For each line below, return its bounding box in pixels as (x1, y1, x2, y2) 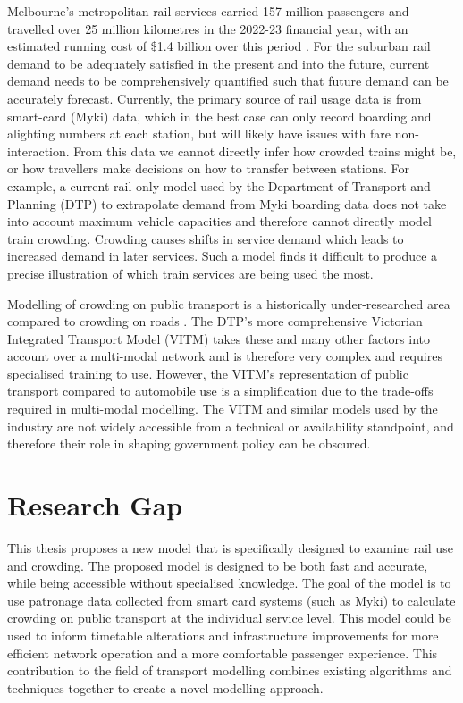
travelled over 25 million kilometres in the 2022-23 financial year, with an (7, 19, 408, 38)
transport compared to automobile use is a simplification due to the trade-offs (7, 381, 434, 400)
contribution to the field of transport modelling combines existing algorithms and (7, 661, 452, 680)
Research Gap (7, 487, 183, 523)
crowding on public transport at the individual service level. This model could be (7, 608, 451, 627)
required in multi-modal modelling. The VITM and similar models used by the (7, 399, 438, 418)
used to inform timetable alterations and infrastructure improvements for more (7, 625, 439, 644)
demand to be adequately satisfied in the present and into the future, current (7, 54, 430, 72)
